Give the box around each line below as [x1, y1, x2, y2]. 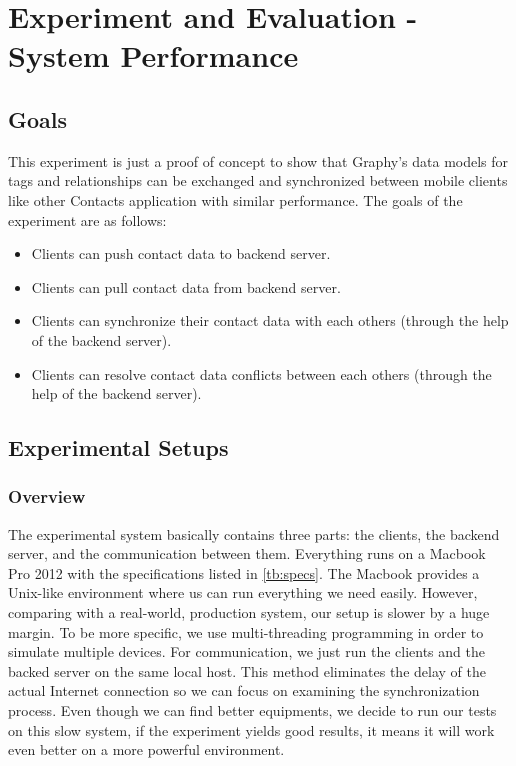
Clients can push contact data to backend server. [31, 243, 331, 264]
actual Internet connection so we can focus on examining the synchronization [8, 680, 480, 701]
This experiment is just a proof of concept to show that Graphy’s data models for [8, 150, 509, 171]
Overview [8, 484, 86, 509]
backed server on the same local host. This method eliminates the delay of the [8, 660, 486, 681]
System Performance [8, 35, 299, 76]
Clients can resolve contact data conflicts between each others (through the [31, 363, 492, 384]
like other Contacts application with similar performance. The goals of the [8, 189, 463, 210]
